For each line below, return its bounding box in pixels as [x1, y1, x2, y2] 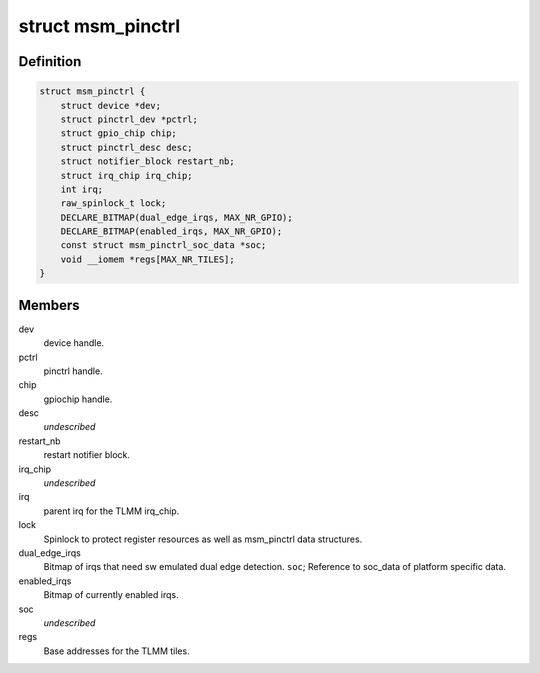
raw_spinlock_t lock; [60, 198, 167, 209]
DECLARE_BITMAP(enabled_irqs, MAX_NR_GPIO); [60, 226, 283, 237]
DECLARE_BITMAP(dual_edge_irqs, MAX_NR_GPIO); [60, 211, 294, 223]
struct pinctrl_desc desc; [60, 141, 194, 153]
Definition [18, 53, 82, 70]
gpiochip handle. [43, 393, 113, 405]
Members [18, 296, 80, 314]
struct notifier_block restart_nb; [60, 156, 235, 167]
